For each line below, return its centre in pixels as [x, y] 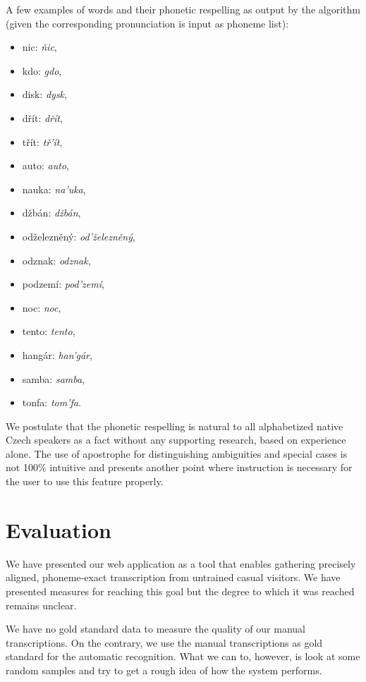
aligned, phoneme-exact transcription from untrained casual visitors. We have [173, 577]
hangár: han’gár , [57, 354]
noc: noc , [42, 307]
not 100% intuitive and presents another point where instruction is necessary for [179, 467]
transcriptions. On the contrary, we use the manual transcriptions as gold [164, 642]
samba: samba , [54, 378]
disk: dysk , [44, 94]
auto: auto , [45, 165]
